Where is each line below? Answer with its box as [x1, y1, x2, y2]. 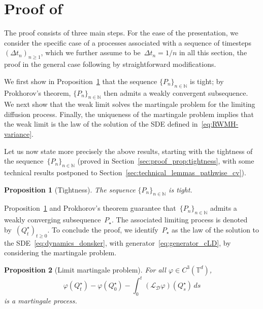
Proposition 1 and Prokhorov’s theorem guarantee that [4, 203, 176, 213]
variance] [4, 129, 32, 139]
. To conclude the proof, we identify [47, 224, 158, 235]
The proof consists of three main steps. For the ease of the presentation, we [4, 27, 239, 38]
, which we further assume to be [41, 47, 141, 58]
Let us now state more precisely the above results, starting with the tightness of [4, 145, 253, 156]
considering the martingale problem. [4, 247, 117, 258]
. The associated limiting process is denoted [112, 214, 248, 225]
